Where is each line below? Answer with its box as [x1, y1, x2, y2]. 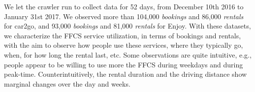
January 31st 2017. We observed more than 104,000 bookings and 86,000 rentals [4, 11, 244, 21]
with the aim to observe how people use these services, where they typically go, [4, 40, 243, 50]
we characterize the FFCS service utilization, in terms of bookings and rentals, [4, 30, 241, 40]
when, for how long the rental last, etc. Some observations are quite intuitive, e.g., [4, 49, 252, 60]
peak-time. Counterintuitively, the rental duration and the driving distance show [4, 69, 247, 79]
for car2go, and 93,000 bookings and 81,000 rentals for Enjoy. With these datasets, [4, 21, 251, 31]
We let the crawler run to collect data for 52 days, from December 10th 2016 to [4, 1, 244, 11]
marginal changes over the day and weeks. [4, 78, 130, 89]
